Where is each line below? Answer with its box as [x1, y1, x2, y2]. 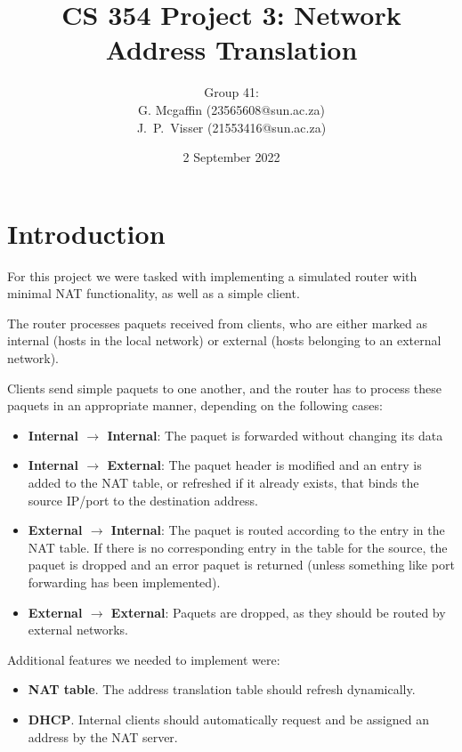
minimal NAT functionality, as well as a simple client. [7, 284, 300, 303]
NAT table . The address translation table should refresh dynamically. [28, 680, 416, 699]
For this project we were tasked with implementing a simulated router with [7, 266, 417, 285]
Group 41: [204, 83, 259, 101]
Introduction [7, 214, 166, 251]
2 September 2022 [182, 148, 280, 166]
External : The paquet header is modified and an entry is [107, 456, 422, 474]
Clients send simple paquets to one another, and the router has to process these [7, 378, 442, 397]
